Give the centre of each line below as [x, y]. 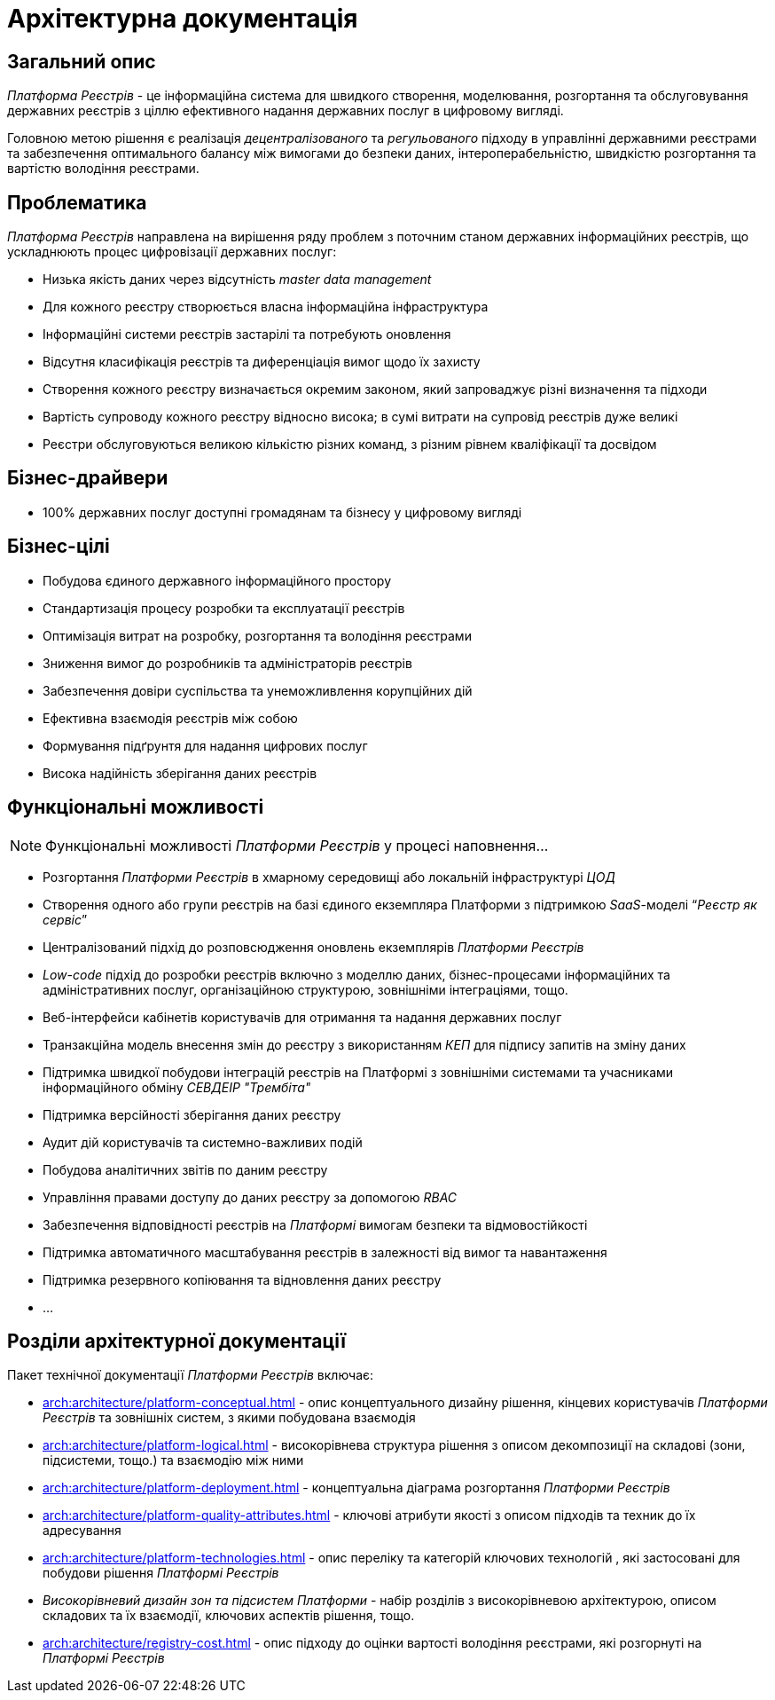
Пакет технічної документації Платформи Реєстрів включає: [191, 1375]
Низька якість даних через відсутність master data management [237, 279]
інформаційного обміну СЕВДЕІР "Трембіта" [177, 1087]
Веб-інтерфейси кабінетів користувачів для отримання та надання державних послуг [302, 1017]
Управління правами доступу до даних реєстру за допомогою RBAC [250, 1197]
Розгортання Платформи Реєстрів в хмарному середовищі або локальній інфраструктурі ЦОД [329, 877]
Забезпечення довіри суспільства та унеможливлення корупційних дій [258, 690]
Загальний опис [82, 61]
